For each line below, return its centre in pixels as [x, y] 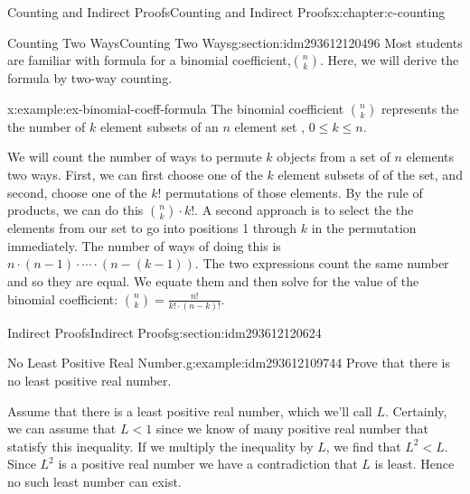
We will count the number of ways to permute [135, 157]
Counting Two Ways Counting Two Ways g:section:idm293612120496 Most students [235, 42]
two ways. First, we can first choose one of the [135, 174]
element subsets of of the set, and [370, 174]
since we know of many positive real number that [292, 429]
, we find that [363, 446]
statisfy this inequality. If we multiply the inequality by [160, 446]
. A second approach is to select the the [304, 210]
